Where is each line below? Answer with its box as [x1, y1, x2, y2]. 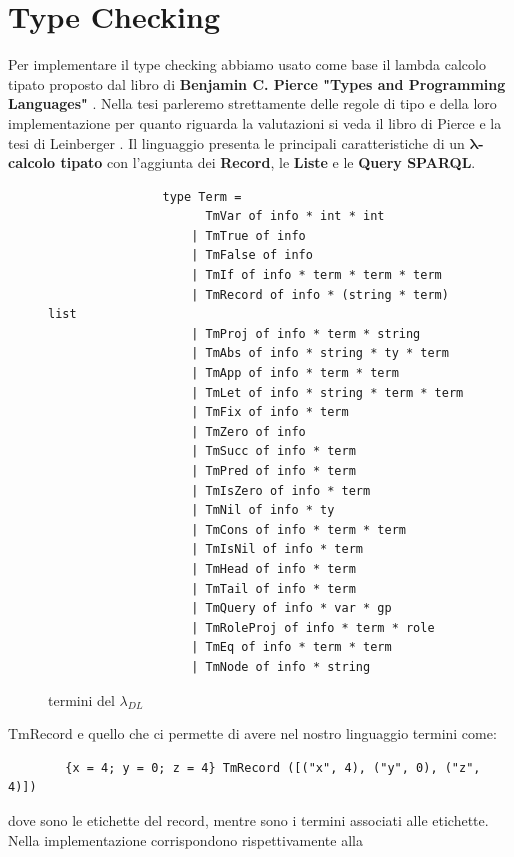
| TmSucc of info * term [191, 444, 356, 459]
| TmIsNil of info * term [191, 542, 363, 557]
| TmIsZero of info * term [191, 483, 371, 498]
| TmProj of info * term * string [191, 326, 421, 341]
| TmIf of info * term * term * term [191, 268, 442, 283]
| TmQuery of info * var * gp [191, 601, 392, 616]
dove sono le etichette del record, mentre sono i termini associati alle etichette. [8, 809, 489, 830]
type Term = [162, 189, 242, 204]
